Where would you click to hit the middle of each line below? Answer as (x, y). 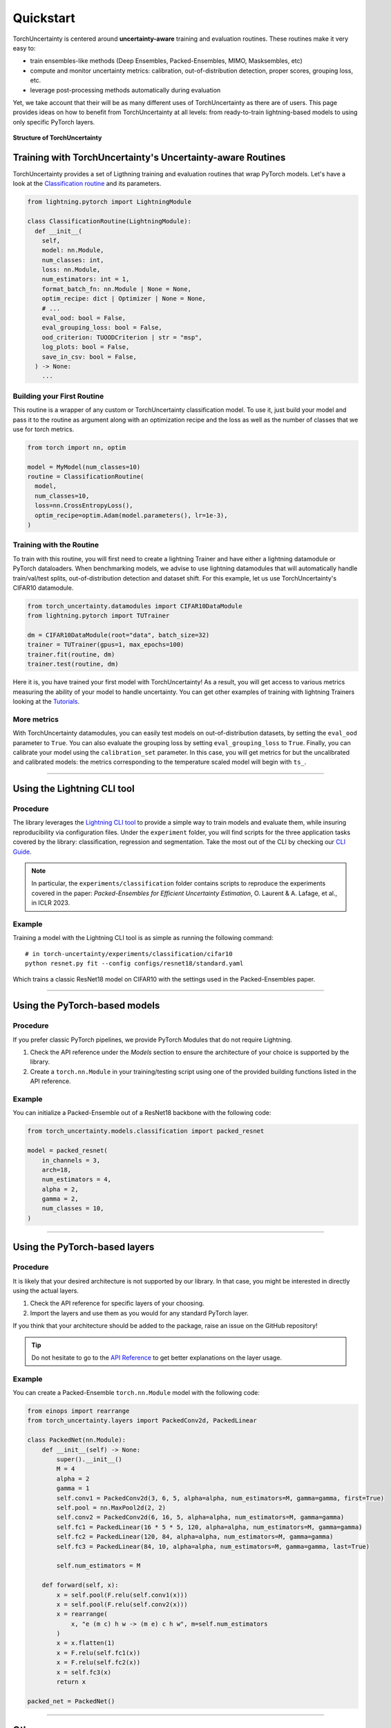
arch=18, (57, 1170)
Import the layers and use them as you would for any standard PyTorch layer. (139, 1313)
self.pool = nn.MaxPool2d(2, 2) (111, 1508)
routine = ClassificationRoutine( (86, 477)
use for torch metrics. (44, 429)
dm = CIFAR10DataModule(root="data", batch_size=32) (118, 635)
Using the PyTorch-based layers (84, 1247)
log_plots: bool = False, (86, 347)
